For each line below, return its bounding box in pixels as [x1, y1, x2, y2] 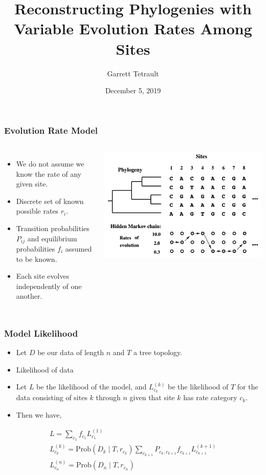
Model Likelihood [4, 326, 78, 339]
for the [237, 381, 258, 392]
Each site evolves [16, 271, 70, 281]
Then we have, [16, 409, 62, 420]
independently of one [16, 280, 82, 291]
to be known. [16, 253, 57, 264]
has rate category [183, 392, 237, 403]
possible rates [16, 205, 59, 216]
